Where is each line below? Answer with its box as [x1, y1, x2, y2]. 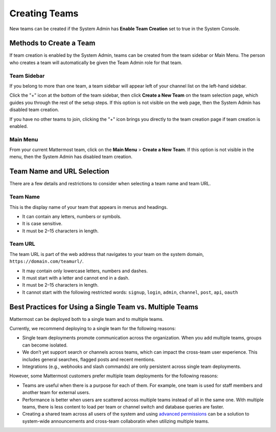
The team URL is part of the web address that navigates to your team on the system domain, [9, 251, 204, 257]
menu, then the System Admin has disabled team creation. [9, 154, 133, 160]
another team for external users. [22, 390, 90, 396]
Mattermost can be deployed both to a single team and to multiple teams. [9, 316, 164, 322]
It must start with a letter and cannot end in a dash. [22, 275, 130, 281]
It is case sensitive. [22, 221, 63, 227]
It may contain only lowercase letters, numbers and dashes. [22, 268, 148, 274]
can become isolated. [22, 342, 68, 348]
